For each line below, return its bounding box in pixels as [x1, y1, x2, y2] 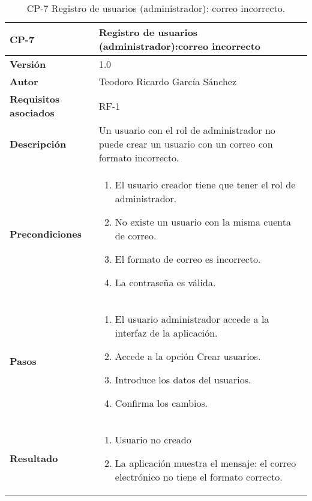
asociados [10, 106, 55, 119]
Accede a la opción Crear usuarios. [115, 349, 261, 363]
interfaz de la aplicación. [115, 326, 218, 340]
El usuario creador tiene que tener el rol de [115, 178, 296, 191]
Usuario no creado [115, 433, 191, 446]
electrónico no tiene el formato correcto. [115, 470, 283, 484]
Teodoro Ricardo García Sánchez [98, 74, 237, 88]
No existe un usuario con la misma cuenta [115, 215, 291, 229]
